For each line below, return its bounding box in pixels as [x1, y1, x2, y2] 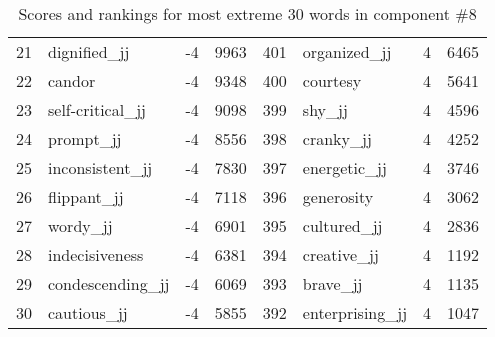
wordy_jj [48, 214, 113, 237]
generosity [302, 185, 374, 208]
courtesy [302, 69, 362, 92]
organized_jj [302, 40, 392, 63]
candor [48, 69, 96, 92]
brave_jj [302, 272, 363, 295]
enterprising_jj [302, 301, 408, 324]
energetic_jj [302, 156, 387, 179]
